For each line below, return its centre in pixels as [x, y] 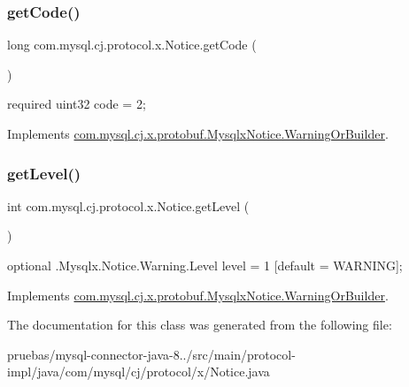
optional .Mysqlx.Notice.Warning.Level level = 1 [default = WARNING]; [205, 265]
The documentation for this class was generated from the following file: [200, 325]
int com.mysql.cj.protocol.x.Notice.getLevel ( [128, 205]
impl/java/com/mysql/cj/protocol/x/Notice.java [139, 372]
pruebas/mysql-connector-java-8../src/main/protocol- [151, 354]
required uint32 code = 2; [77, 104]
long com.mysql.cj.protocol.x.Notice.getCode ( [132, 45]
